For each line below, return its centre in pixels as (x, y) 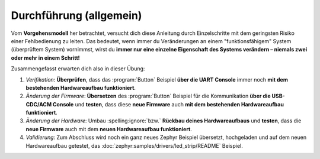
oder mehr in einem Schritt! (45, 58)
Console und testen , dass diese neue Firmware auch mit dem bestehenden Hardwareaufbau (168, 104)
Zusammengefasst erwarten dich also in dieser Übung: (78, 69)
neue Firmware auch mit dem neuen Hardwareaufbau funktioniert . (109, 129)
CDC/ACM (39, 104)
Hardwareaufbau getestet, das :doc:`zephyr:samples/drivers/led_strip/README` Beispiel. (134, 145)
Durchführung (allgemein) (76, 15)
